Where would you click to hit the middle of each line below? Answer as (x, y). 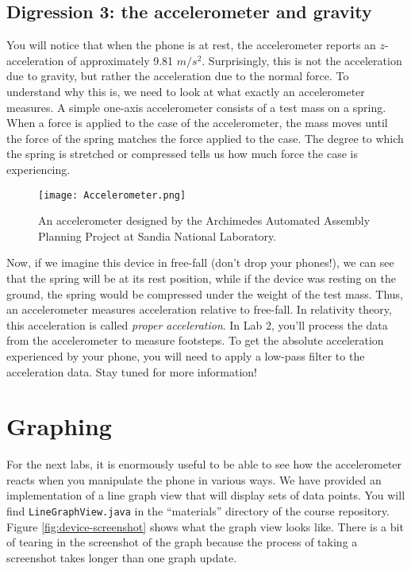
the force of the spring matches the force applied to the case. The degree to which (205, 138)
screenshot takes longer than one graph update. (122, 557)
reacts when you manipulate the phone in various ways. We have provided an (194, 479)
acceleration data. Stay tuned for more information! (132, 371)
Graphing (59, 426)
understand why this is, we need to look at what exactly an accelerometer (186, 91)
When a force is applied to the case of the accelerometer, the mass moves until (197, 123)
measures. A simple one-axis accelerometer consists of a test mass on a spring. (196, 107)
